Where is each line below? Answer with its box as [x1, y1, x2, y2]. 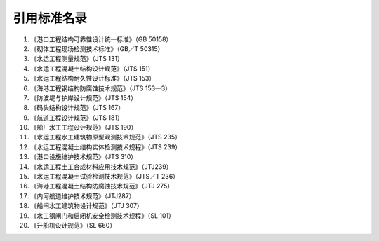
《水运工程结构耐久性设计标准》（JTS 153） [30, 74, 156, 83]
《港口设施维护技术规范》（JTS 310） [30, 153, 138, 161]
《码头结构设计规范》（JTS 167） [30, 104, 125, 112]
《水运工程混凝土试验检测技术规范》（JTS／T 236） [30, 172, 179, 181]
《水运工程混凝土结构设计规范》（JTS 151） [30, 64, 154, 73]
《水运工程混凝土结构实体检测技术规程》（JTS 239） [30, 142, 182, 151]
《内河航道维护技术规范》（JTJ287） [30, 191, 135, 200]
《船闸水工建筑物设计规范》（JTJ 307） [30, 202, 143, 210]
